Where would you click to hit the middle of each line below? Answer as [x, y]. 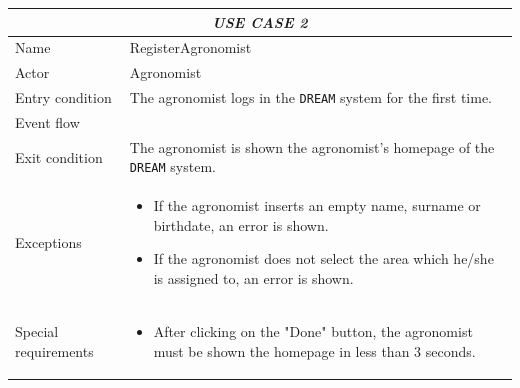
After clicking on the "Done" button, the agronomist [313, 330]
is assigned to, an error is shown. [253, 278]
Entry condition [63, 97]
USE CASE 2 [260, 21]
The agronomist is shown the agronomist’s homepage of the [312, 146]
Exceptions [48, 241]
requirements [54, 350]
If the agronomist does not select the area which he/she [323, 258]
